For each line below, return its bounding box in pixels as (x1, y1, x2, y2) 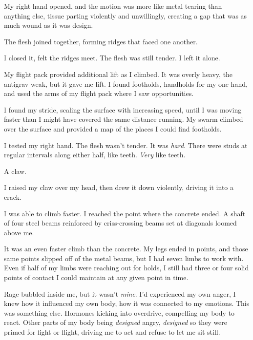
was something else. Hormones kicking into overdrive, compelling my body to (4, 307, 235, 318)
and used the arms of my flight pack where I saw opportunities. (4, 88, 194, 98)
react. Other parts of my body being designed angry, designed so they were (4, 317, 228, 327)
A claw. (4, 166, 26, 176)
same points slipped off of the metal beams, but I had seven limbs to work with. (4, 253, 244, 263)
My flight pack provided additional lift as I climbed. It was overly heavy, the (4, 69, 233, 79)
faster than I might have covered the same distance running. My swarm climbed (4, 114, 243, 124)
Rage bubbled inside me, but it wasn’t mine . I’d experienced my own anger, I (4, 288, 236, 299)
